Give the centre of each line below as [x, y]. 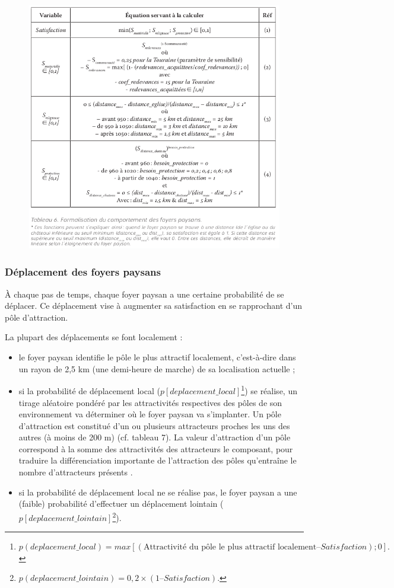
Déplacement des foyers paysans [83, 272]
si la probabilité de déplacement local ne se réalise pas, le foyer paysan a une [158, 492]
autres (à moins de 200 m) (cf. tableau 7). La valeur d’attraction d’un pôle [155, 437]
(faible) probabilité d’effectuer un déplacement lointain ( [121, 504]
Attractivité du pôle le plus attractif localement [230, 547]
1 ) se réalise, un [269, 390]
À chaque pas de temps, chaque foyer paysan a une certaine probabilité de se [144, 294]
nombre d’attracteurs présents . [76, 472]
